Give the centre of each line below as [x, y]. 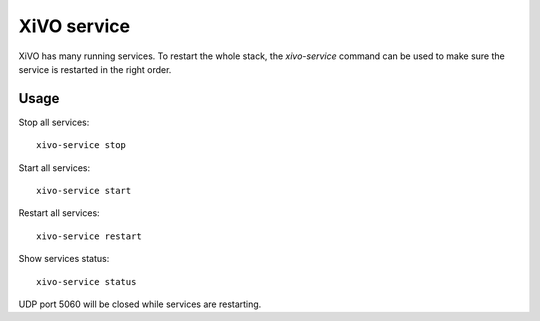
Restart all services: [59, 213]
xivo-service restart [89, 236]
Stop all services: [54, 122]
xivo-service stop [81, 145]
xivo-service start [84, 191]
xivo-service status [86, 281]
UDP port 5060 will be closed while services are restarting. [140, 304]
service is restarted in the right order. [95, 69]
